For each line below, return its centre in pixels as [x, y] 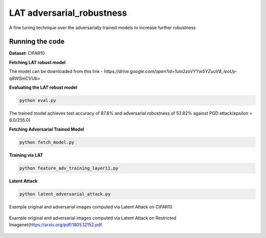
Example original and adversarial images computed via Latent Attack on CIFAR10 [91, 206]
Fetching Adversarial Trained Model [47, 129]
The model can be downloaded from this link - [56, 71]
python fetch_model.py [47, 142]
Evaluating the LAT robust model [43, 87]
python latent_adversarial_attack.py [65, 194]
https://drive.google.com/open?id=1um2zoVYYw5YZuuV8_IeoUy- [170, 71]
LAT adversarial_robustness [68, 13]
